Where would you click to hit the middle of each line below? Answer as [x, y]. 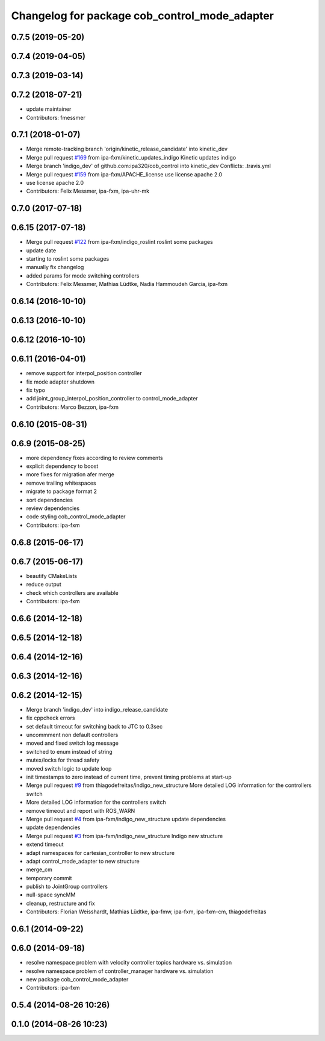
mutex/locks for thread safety [63, 760]
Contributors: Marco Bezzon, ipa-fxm [72, 407]
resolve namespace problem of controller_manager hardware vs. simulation [120, 971]
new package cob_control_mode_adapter [77, 979]
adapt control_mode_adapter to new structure [83, 861]
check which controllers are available [72, 592]
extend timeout [45, 844]
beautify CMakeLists [52, 576]
